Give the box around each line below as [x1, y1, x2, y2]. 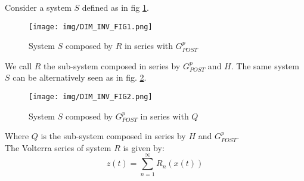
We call [5, 59, 32, 72]
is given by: [123, 141, 165, 154]
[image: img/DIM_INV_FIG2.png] [29, 93, 153, 102]
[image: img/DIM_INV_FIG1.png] [29, 22, 153, 31]
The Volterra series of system [5, 141, 111, 154]
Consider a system [5, 1, 72, 13]
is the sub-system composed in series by [41, 130, 186, 142]
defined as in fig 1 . [82, 1, 149, 13]
